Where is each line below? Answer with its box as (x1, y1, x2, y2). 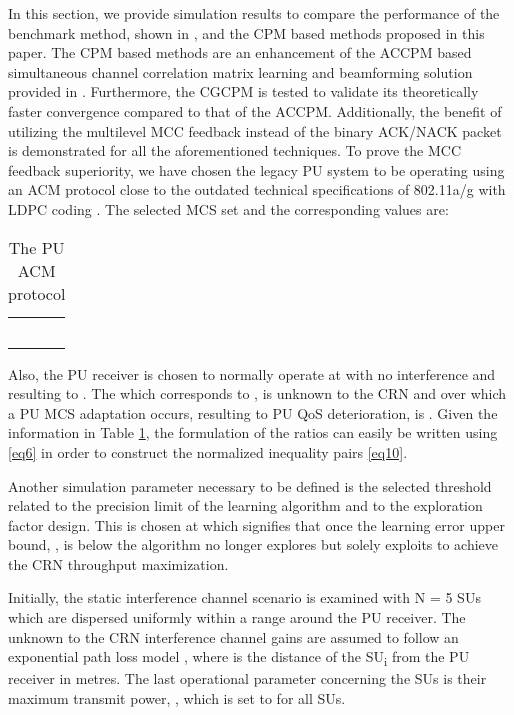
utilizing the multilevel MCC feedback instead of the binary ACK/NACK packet (8, 120, 502, 141)
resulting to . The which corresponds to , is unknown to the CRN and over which (8, 383, 507, 404)
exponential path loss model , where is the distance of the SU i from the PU (8, 646, 470, 670)
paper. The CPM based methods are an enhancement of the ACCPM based (8, 42, 472, 63)
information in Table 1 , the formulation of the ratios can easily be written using (8, 422, 498, 443)
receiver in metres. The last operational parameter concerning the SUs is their (8, 668, 487, 689)
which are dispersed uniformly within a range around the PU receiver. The (8, 607, 466, 628)
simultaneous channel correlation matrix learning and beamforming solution (8, 61, 473, 82)
